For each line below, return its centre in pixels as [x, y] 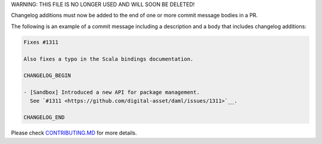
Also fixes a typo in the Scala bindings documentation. [109, 59]
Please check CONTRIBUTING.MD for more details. [74, 133]
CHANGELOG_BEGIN [47, 76]
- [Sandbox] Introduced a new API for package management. [112, 92]
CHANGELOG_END [44, 117]
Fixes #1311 [41, 42]
